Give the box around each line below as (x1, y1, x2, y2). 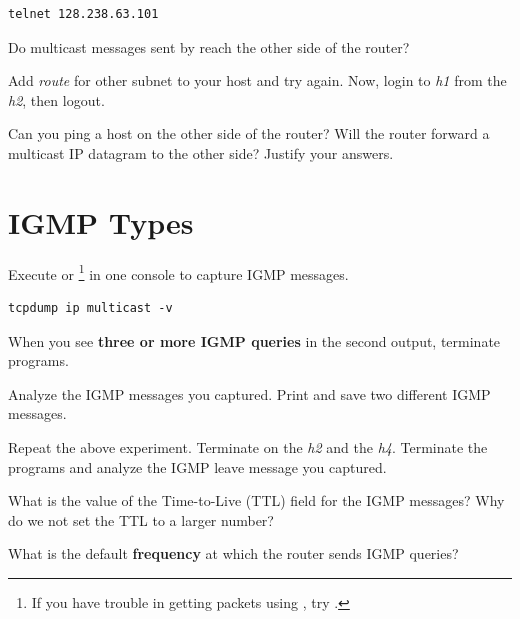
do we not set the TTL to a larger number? (8, 509, 274, 530)
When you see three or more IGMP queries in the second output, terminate (8, 330, 501, 351)
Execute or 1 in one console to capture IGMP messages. (8, 260, 349, 284)
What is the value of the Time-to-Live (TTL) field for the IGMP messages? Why (8, 490, 505, 511)
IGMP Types (8, 201, 194, 242)
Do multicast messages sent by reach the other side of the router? (8, 36, 410, 57)
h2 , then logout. (8, 89, 105, 110)
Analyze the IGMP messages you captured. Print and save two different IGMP (8, 383, 491, 404)
